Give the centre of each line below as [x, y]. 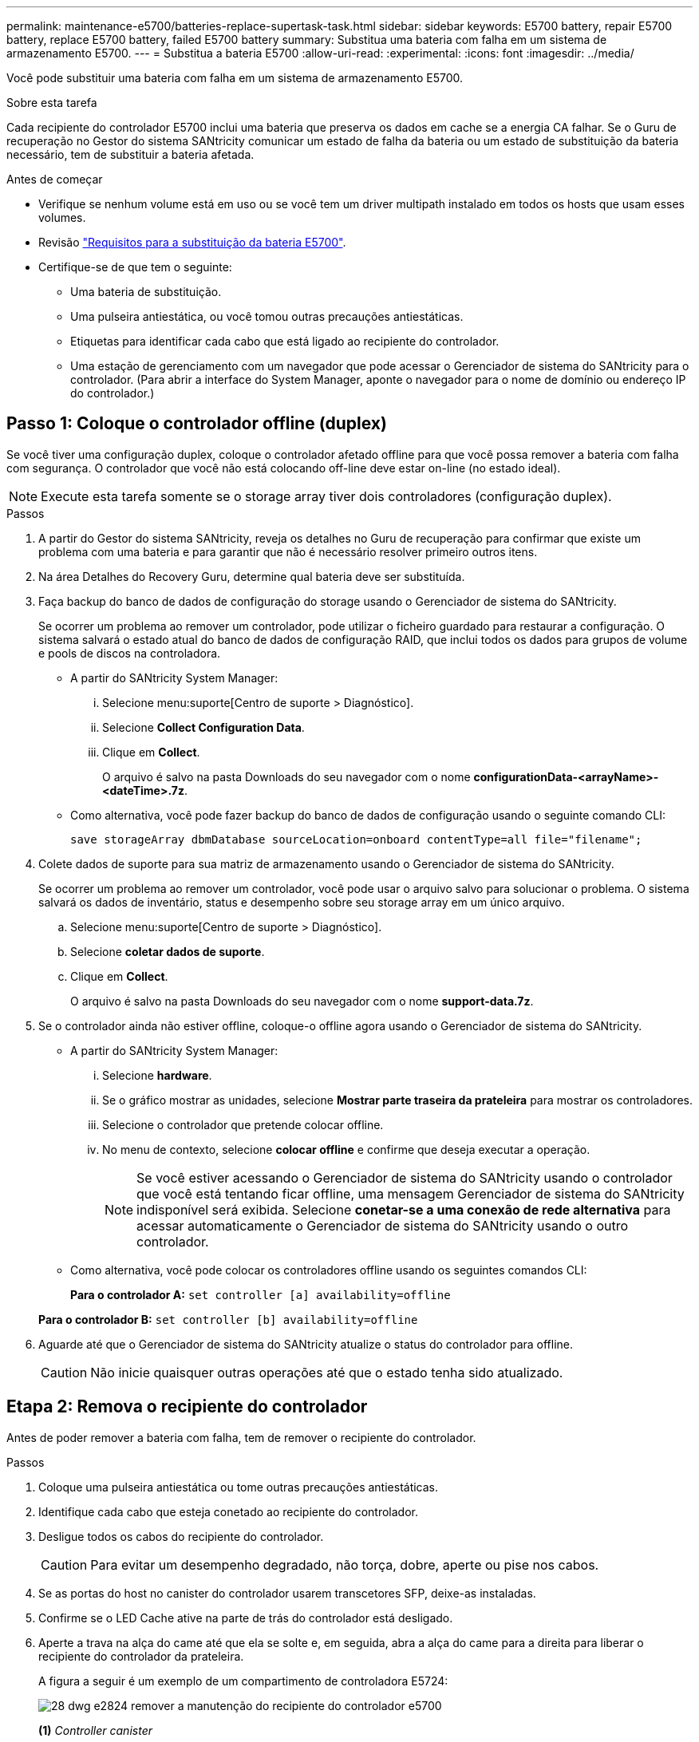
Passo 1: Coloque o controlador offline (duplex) [197, 424]
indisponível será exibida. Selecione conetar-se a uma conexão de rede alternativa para [404, 1209]
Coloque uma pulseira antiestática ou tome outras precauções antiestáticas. [239, 1487]
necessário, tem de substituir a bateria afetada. [130, 154]
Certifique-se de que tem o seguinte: [135, 267]
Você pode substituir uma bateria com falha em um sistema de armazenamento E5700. [235, 78]
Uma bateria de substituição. [146, 292]
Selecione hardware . [157, 1075]
